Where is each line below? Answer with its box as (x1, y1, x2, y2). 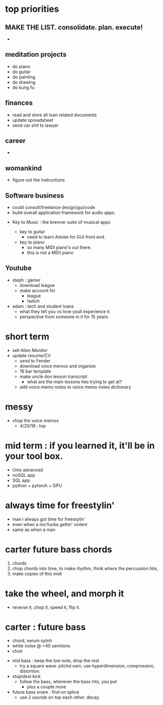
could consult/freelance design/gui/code (12, 205, 95, 211)
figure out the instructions (12, 177, 65, 183)
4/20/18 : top (19, 423, 46, 428)
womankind (5, 164, 42, 172)
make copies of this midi (12, 570, 62, 576)
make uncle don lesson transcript (19, 373, 88, 379)
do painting (12, 74, 35, 80)
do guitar (12, 69, 31, 74)
